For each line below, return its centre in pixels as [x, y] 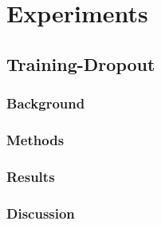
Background [46, 103]
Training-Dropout [81, 63]
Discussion [41, 213]
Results [31, 176]
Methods [35, 139]
